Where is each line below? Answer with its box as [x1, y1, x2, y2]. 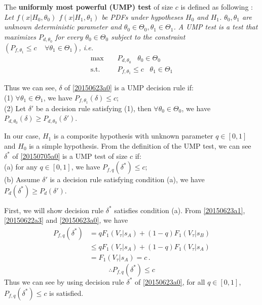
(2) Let [4, 103, 26, 113]
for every [55, 31, 83, 42]
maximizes [4, 31, 36, 42]
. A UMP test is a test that [173, 21, 258, 32]
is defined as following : [180, 2, 253, 12]
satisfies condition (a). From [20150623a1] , [114, 205, 245, 215]
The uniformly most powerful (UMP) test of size [4, 2, 173, 12]
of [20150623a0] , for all [134, 276, 205, 287]
